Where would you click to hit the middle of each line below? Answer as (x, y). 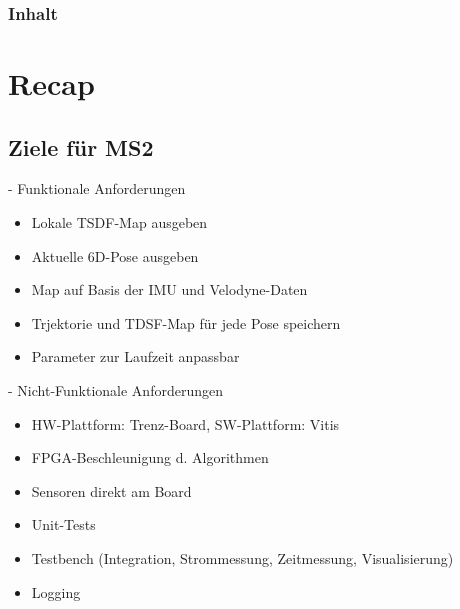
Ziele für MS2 (81, 146)
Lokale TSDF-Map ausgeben (119, 222)
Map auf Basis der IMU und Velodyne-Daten (169, 289)
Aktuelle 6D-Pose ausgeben (115, 255)
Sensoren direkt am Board (111, 490)
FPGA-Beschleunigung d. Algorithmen (150, 457)
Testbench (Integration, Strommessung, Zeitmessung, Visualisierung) (242, 557)
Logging (56, 591)
